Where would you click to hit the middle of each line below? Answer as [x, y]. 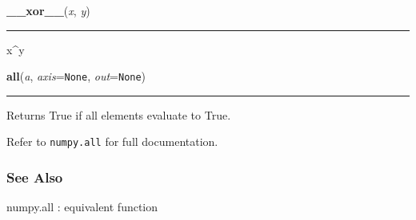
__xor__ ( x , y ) [48, 10]
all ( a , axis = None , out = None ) [76, 76]
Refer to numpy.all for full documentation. [112, 141]
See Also [35, 177]
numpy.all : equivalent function [82, 207]
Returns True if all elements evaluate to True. [119, 114]
